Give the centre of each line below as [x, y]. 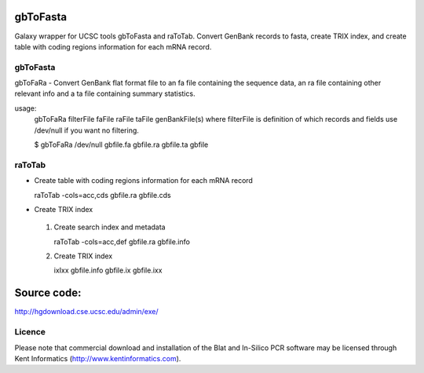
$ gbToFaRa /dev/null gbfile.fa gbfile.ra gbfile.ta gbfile [121, 144]
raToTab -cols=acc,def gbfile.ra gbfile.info [122, 241]
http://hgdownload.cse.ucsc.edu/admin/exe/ [86, 312]
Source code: [48, 293]
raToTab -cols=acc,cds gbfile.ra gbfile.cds [103, 195]
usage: [26, 108]
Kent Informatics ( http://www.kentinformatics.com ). [98, 358]
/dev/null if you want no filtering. [86, 130]
